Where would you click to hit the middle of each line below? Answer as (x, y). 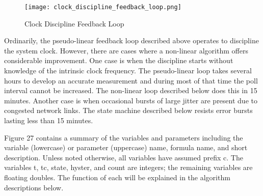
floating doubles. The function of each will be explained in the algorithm (117, 177)
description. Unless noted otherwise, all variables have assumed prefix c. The (124, 157)
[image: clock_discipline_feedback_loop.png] (103, 7)
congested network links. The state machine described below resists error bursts (128, 110)
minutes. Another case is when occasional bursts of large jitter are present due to (131, 100)
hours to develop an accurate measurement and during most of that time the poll (131, 80)
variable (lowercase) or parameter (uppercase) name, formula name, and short (126, 147)
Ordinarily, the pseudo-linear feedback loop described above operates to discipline (131, 40)
